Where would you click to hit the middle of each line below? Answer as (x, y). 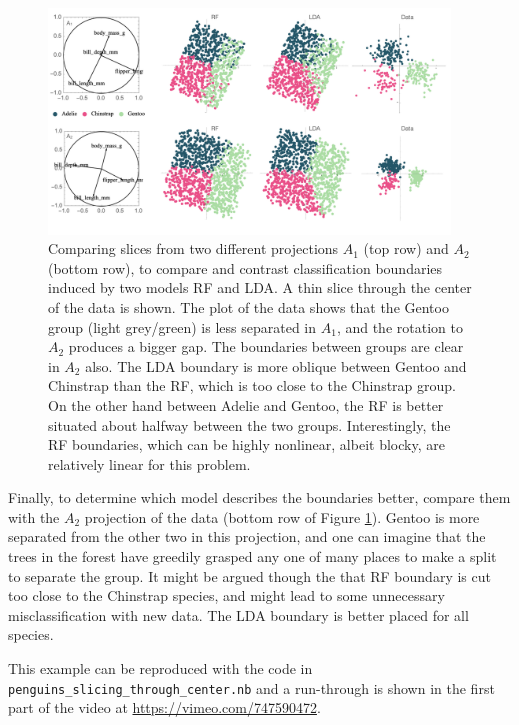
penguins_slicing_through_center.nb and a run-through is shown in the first (251, 687)
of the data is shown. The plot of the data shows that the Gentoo (248, 306)
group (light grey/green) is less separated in (182, 326)
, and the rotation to (399, 326)
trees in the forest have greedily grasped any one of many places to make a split (252, 556)
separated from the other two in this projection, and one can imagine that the (247, 536)
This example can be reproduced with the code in (160, 668)
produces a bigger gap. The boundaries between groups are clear (266, 346)
